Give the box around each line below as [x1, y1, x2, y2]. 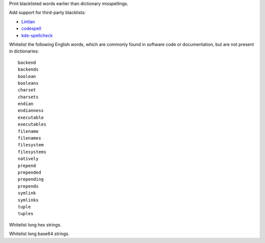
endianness [18, 108, 44, 113]
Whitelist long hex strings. [9, 221, 62, 228]
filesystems [18, 149, 47, 155]
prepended [18, 169, 41, 175]
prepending [18, 177, 44, 182]
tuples [18, 211, 34, 216]
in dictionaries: [9, 48, 39, 54]
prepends [18, 183, 39, 189]
